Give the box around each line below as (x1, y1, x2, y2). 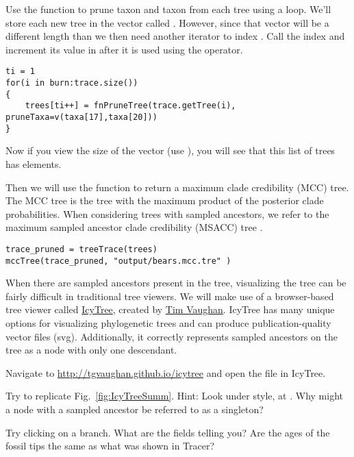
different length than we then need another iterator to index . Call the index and (5, 29, 345, 43)
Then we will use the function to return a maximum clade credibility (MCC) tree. (5, 180, 349, 194)
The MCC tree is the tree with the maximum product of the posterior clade (5, 193, 324, 208)
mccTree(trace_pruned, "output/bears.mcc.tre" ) (5, 256, 231, 266)
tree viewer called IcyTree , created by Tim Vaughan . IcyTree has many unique (5, 302, 335, 317)
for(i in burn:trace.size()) (5, 78, 138, 88)
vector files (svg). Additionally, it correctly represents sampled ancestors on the (5, 329, 338, 343)
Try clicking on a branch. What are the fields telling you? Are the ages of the (5, 425, 330, 439)
